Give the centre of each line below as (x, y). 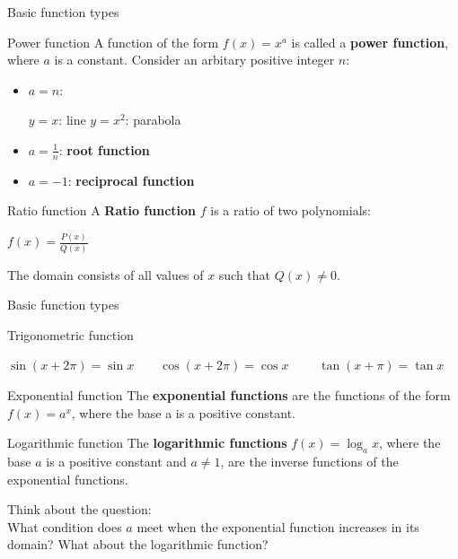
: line (72, 120)
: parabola (153, 120)
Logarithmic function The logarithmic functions (147, 443)
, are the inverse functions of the (309, 461)
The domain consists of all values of (106, 274)
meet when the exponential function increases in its (278, 526)
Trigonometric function (70, 334)
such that (245, 274)
